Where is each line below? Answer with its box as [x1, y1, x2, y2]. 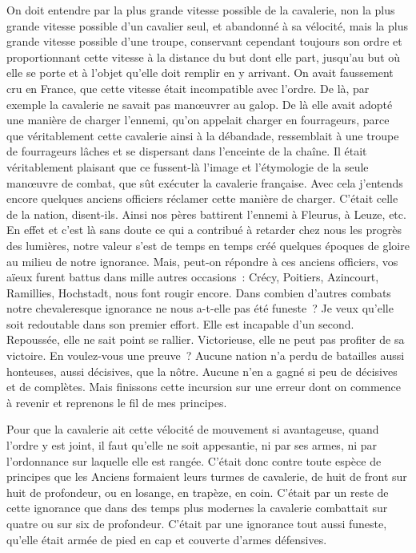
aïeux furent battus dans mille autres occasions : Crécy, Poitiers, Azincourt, [6, 268, 379, 285]
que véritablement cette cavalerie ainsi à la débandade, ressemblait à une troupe [6, 127, 399, 143]
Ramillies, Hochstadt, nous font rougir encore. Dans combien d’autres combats [6, 284, 391, 301]
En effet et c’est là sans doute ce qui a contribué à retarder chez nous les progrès [6, 221, 402, 238]
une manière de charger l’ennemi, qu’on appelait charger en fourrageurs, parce [6, 111, 390, 128]
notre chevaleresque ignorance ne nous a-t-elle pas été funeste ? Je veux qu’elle [6, 300, 394, 317]
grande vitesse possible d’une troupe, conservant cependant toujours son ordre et [6, 33, 402, 50]
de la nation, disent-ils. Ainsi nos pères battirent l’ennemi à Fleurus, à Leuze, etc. [6, 205, 406, 222]
